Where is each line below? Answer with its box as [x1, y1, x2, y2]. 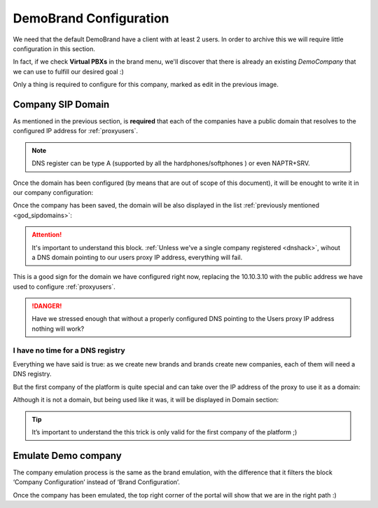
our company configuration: [13, 188, 94, 196]
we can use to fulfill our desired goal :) [13, 67, 124, 76]
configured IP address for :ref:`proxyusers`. [13, 127, 138, 135]
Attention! [31, 231, 62, 239]
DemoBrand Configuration [13, 11, 169, 26]
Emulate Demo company [13, 449, 122, 462]
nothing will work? [31, 324, 85, 333]
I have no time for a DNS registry [13, 345, 125, 355]
